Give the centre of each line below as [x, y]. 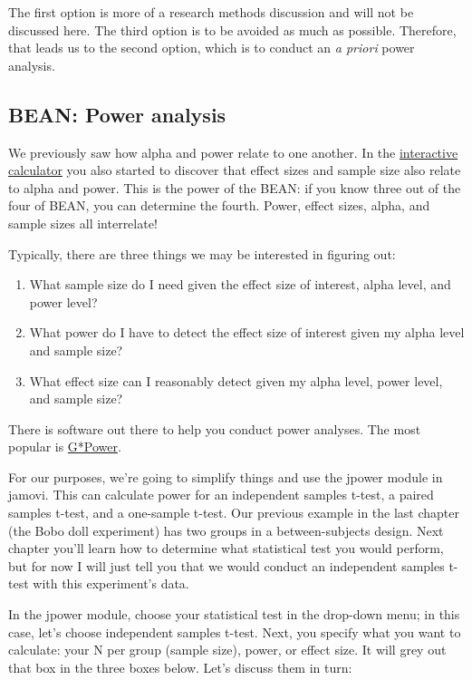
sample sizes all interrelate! [83, 223]
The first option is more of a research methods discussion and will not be [211, 12]
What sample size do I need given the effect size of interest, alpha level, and [240, 284]
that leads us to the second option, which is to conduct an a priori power [212, 48]
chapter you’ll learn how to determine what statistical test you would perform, [226, 548]
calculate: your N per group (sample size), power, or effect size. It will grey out [227, 650]
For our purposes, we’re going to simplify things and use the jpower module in [226, 476]
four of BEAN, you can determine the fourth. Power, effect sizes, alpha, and [219, 205]
